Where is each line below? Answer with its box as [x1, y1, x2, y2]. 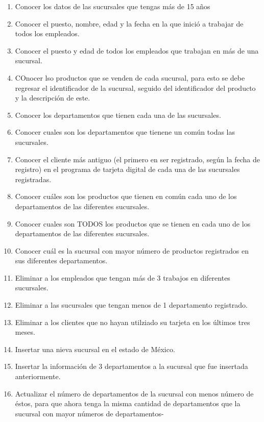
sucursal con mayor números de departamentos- [15, 408, 164, 418]
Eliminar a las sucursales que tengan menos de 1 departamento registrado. [15, 300, 248, 310]
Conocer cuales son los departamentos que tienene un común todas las [15, 127, 235, 137]
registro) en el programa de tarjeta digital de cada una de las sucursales [15, 164, 240, 175]
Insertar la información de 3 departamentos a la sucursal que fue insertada [15, 361, 248, 371]
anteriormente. [15, 371, 61, 382]
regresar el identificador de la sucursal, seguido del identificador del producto [15, 82, 256, 93]
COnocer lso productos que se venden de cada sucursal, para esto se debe [15, 72, 245, 83]
